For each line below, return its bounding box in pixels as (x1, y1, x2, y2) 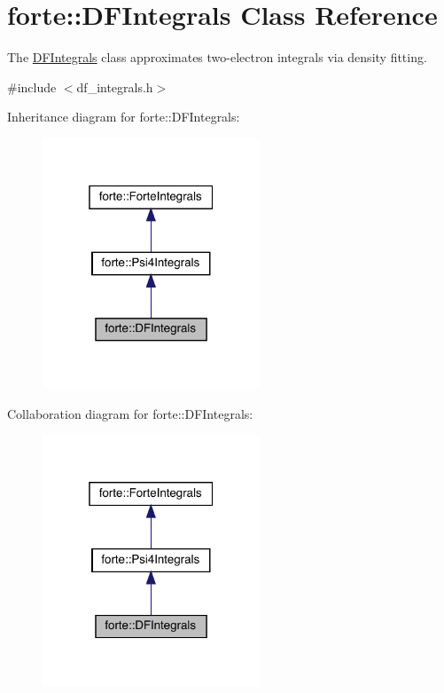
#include (7, 77, 57, 96)
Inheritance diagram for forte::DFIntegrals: (7, 107, 240, 126)
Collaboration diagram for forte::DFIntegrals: (7, 404, 253, 422)
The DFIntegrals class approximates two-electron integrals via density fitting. (7, 48, 427, 67)
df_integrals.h (76, 77, 153, 96)
